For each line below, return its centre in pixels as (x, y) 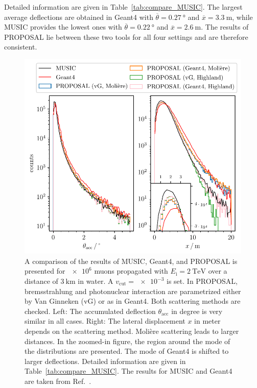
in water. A (96, 281)
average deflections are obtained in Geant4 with (79, 17)
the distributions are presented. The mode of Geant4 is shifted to (127, 351)
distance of (41, 281)
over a (218, 271)
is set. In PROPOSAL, (202, 281)
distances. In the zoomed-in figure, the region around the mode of (127, 341)
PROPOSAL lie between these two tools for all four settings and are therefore (126, 37)
